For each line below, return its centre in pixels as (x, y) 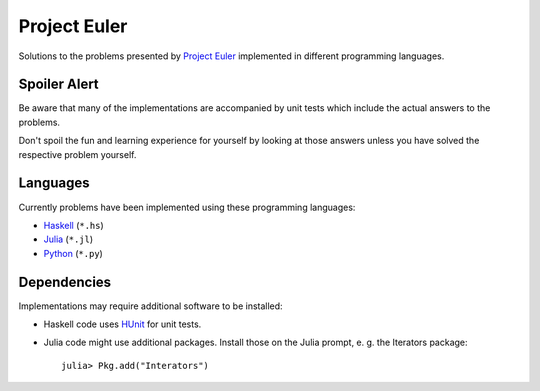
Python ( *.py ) (73, 253)
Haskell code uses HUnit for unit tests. (122, 324)
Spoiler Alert (58, 84)
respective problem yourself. (77, 154)
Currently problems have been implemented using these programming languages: (187, 207)
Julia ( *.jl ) (68, 239)
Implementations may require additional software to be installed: (151, 306)
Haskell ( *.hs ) (73, 225)
